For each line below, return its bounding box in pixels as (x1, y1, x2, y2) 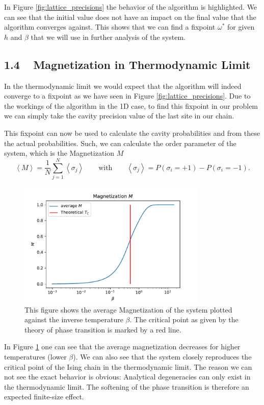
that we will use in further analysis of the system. (31, 31, 186, 42)
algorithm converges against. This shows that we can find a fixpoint (4, 21, 216, 32)
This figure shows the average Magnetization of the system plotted (24, 304, 232, 315)
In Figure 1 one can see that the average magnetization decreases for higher (4, 341, 241, 352)
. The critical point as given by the (129, 314, 239, 325)
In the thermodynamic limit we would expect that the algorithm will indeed (4, 80, 242, 91)
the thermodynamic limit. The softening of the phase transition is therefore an (4, 381, 249, 392)
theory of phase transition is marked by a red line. (24, 324, 181, 335)
